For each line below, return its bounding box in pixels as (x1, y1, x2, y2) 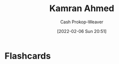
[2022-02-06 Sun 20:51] (57, 28, 107, 34)
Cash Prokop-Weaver (60, 19, 104, 25)
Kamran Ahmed (49, 3, 115, 14)
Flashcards (4, 50, 51, 61)
